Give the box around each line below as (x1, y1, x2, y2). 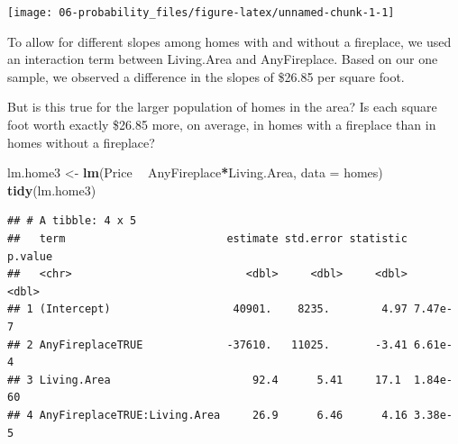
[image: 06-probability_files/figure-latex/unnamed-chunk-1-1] (7, 6, 395, 19)
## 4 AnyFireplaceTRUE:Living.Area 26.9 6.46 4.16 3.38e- (7, 408, 453, 421)
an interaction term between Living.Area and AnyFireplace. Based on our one (7, 50, 438, 68)
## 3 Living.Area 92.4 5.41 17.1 (7, 373, 401, 386)
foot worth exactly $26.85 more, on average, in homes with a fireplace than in (7, 115, 436, 134)
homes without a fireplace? (7, 132, 155, 151)
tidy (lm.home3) (7, 180, 96, 199)
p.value (7, 249, 53, 263)
